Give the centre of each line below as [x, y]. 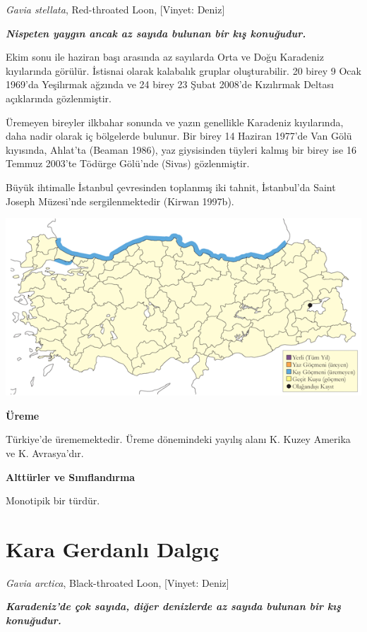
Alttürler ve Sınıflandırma [71, 476]
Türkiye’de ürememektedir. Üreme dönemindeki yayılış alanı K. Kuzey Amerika [178, 439]
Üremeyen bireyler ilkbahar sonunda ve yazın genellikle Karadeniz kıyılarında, [175, 122]
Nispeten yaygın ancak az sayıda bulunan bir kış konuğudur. [156, 33]
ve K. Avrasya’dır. [45, 452]
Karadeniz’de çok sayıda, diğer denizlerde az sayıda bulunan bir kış [174, 606]
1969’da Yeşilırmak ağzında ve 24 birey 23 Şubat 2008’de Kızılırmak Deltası [170, 84]
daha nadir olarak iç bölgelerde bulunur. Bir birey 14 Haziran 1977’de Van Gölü [179, 136]
